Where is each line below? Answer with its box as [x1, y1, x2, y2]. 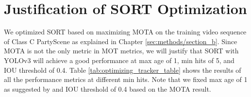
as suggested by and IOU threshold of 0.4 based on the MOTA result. [4, 83, 211, 94]
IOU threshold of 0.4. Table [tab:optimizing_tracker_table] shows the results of [4, 65, 241, 75]
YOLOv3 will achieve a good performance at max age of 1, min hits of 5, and [4, 55, 234, 65]
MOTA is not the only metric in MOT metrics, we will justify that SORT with [4, 46, 239, 56]
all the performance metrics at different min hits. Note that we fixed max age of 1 [4, 74, 248, 84]
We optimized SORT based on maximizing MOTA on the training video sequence [4, 27, 247, 37]
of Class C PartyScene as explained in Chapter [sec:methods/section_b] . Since [4, 36, 237, 46]
